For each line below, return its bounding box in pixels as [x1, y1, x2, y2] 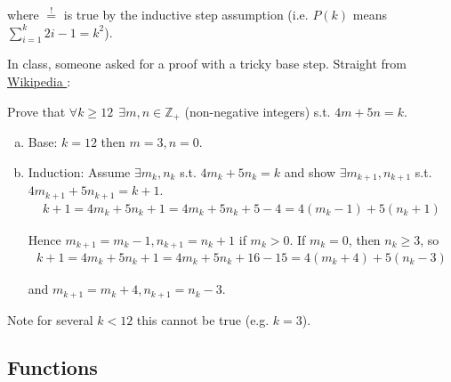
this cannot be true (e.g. [136, 310, 270, 329]
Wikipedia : [7, 71, 71, 90]
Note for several [7, 310, 93, 329]
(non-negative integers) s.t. [184, 102, 331, 120]
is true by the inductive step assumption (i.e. [63, 5, 309, 23]
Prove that [7, 102, 66, 120]
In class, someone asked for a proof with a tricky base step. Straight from [7, 54, 407, 73]
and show [284, 162, 336, 181]
